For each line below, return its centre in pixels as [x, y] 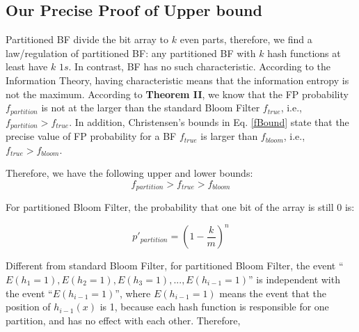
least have [27, 66]
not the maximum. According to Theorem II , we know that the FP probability [177, 94]
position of [28, 307]
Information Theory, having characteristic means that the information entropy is [177, 80]
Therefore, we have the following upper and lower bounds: [129, 173]
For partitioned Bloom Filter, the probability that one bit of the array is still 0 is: [180, 207]
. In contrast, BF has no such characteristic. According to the [200, 66]
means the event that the [273, 293]
